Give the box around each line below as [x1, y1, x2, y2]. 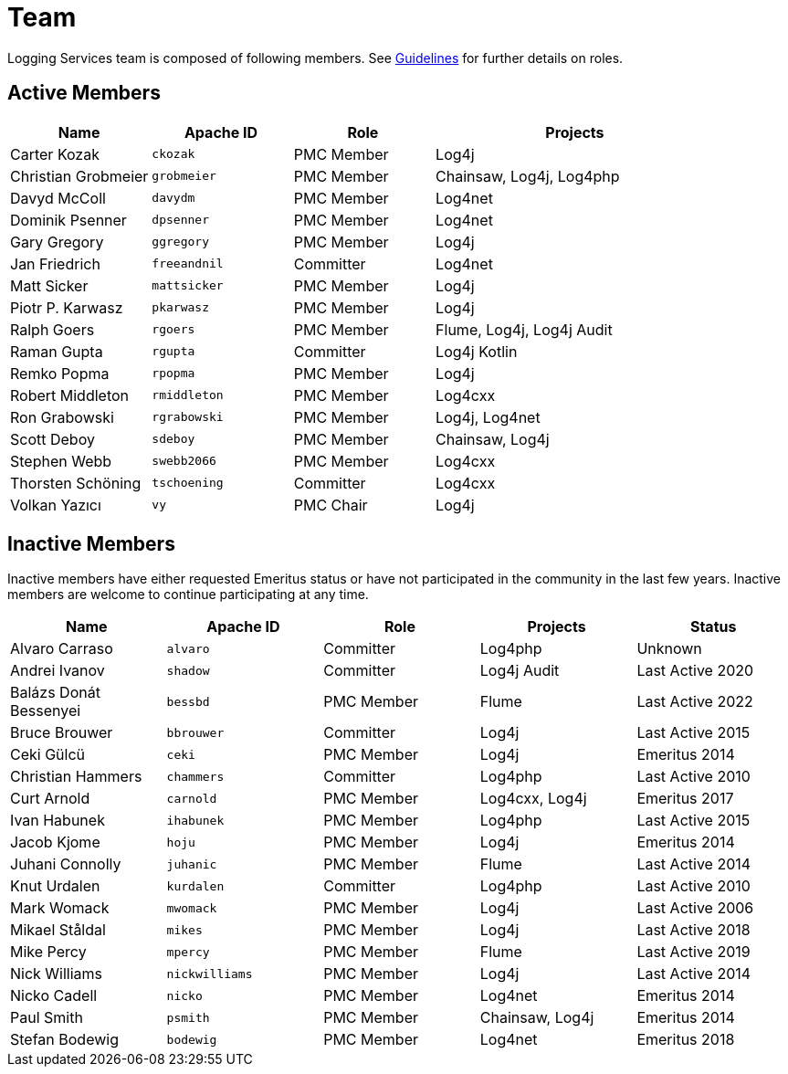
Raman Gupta [10, 342, 103, 361]
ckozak [152, 147, 195, 162]
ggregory [152, 235, 209, 249]
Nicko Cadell [10, 986, 98, 1006]
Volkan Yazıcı [10, 495, 101, 514]
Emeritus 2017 [636, 789, 734, 808]
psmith [166, 1010, 210, 1025]
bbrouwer [166, 725, 225, 740]
